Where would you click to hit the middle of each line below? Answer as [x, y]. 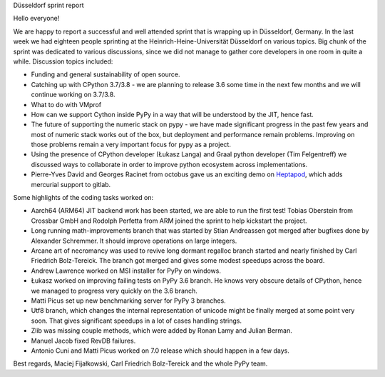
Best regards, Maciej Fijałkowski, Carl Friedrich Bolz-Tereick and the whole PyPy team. [140, 363]
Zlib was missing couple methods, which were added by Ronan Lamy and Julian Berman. [161, 331]
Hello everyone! [36, 19]
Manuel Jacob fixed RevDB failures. [83, 341]
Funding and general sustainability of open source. [106, 74]
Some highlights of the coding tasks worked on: [83, 198]
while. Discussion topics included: [63, 61]
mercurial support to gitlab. [71, 184]
